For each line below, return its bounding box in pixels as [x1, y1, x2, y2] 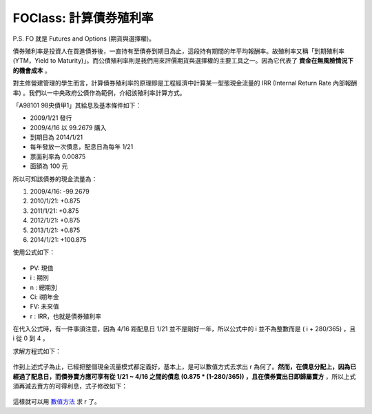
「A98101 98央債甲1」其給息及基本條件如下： [12, 101, 142, 110]
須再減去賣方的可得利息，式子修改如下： [12, 382, 127, 391]
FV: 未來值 [30, 302, 60, 311]
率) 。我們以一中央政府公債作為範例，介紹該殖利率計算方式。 [12, 88, 186, 96]
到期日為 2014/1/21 [30, 133, 83, 141]
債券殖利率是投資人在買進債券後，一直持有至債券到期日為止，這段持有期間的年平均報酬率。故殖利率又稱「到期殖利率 [12, 47, 344, 55]
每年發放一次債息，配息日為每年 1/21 [30, 143, 134, 151]
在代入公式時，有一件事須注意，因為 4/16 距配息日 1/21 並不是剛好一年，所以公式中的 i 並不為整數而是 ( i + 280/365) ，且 [12, 324, 356, 333]
